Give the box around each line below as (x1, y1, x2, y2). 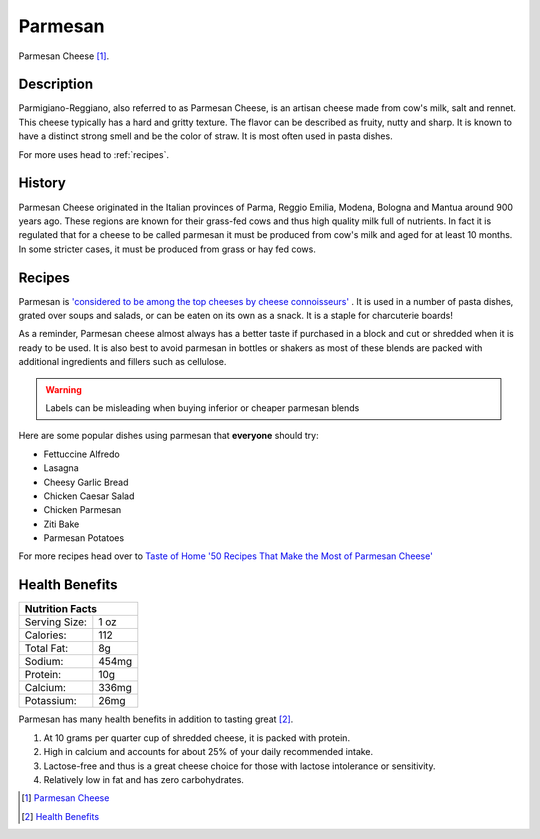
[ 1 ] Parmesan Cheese (21, 792, 110, 804)
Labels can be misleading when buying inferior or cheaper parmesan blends (45, 401, 360, 414)
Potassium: (24, 694, 77, 708)
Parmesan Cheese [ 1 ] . (18, 50, 110, 62)
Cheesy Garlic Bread (43, 476, 129, 488)
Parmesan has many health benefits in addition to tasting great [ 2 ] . (18, 713, 294, 725)
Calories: (24, 628, 67, 642)
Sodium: (24, 655, 64, 669)
